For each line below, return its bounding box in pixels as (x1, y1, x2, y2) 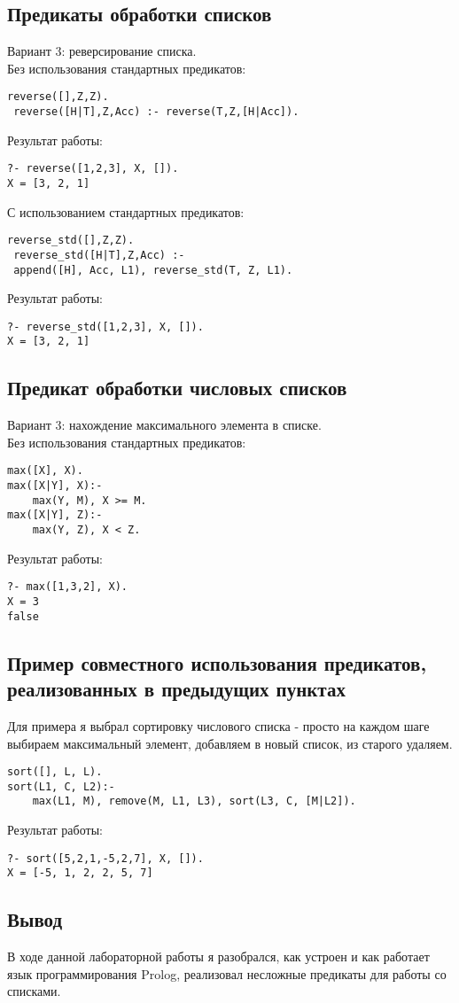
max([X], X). (7, 464, 83, 478)
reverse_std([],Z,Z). (7, 234, 135, 247)
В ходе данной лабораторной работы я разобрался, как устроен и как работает (7, 947, 430, 966)
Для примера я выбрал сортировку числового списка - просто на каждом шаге (7, 716, 430, 735)
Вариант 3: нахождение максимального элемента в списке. (7, 416, 322, 434)
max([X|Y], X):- (7, 479, 103, 493)
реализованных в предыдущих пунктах (7, 675, 346, 703)
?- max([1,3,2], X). (7, 580, 128, 594)
